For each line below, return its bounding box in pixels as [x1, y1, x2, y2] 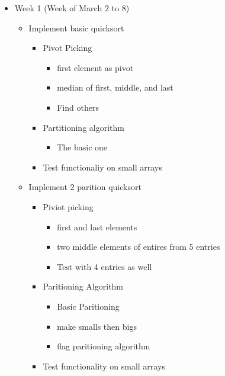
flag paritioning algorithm [57, 340, 150, 352]
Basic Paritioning [57, 300, 120, 312]
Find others [57, 101, 99, 113]
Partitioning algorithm [43, 121, 124, 133]
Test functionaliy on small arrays [43, 160, 162, 173]
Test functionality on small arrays [43, 359, 165, 372]
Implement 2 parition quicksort [28, 181, 142, 193]
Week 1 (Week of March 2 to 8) [14, 2, 130, 14]
